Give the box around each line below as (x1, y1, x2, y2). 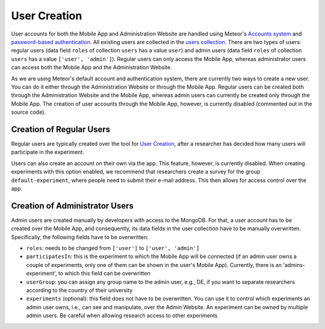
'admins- (283, 261, 306, 268)
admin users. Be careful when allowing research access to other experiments (26, 312, 218, 319)
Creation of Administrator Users (11, 201, 134, 211)
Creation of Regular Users (11, 124, 111, 134)
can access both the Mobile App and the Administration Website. (11, 64, 172, 71)
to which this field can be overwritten (58, 270, 150, 277)
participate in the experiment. (11, 148, 84, 156)
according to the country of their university (26, 286, 133, 293)
